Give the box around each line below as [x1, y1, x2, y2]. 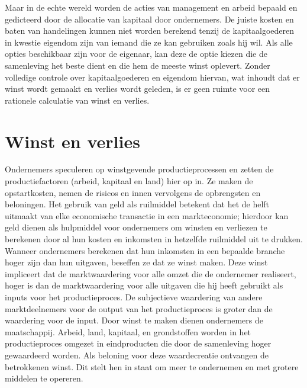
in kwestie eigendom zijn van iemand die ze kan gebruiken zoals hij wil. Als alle [5, 36, 293, 48]
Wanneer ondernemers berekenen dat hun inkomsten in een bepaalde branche [5, 244, 285, 256]
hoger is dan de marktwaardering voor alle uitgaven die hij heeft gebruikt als [5, 279, 283, 291]
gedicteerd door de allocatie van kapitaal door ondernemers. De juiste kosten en [5, 12, 294, 25]
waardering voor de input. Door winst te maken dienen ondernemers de [5, 314, 263, 326]
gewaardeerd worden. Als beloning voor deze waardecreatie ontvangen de [5, 348, 269, 361]
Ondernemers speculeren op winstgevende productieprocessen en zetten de [5, 163, 274, 175]
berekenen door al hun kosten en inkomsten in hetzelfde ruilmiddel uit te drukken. [5, 233, 303, 245]
